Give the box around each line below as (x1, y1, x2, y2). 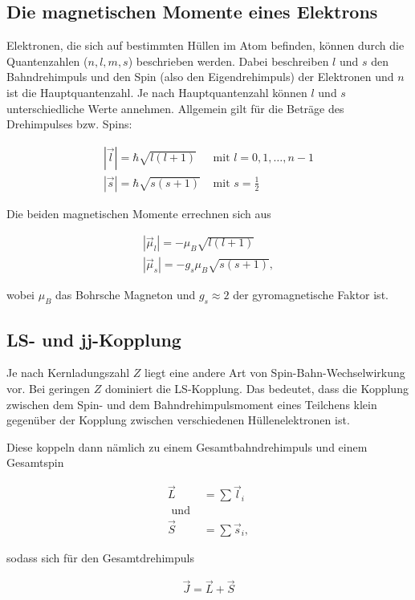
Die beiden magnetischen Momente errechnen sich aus (6, 205, 271, 221)
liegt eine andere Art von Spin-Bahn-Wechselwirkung (144, 364, 405, 381)
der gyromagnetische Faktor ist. (233, 286, 389, 303)
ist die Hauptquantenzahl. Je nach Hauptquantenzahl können (6, 83, 307, 100)
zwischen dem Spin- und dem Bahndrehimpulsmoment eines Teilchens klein (6, 395, 377, 412)
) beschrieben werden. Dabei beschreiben (128, 52, 329, 69)
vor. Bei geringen (6, 380, 91, 397)
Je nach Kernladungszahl (6, 364, 130, 381)
